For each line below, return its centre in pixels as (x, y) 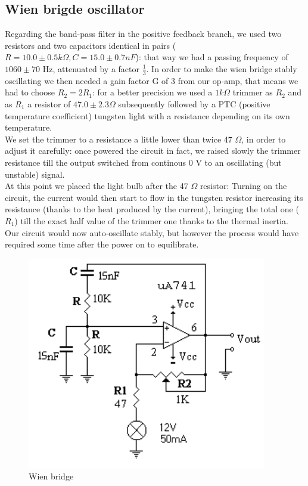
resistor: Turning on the (243, 186)
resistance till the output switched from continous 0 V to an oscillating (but (143, 162)
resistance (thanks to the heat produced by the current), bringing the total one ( (152, 209)
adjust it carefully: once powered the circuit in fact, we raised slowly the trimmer (153, 151)
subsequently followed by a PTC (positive (194, 104)
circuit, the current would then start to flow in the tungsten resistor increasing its (154, 197)
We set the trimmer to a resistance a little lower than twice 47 (119, 139)
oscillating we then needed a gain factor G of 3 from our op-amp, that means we (152, 80)
